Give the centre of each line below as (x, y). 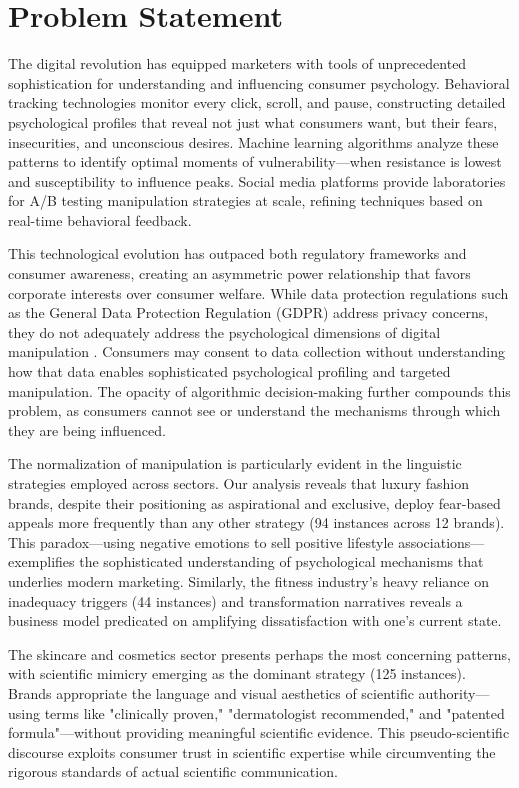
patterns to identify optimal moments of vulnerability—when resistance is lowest (255, 161)
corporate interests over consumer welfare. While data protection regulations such (258, 292)
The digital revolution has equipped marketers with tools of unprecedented (237, 63)
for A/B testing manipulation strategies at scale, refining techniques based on (245, 200)
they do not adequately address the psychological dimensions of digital (224, 331)
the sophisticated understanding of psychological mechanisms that (281, 561)
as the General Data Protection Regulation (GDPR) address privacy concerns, (248, 312)
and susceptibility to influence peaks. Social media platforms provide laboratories (257, 180)
